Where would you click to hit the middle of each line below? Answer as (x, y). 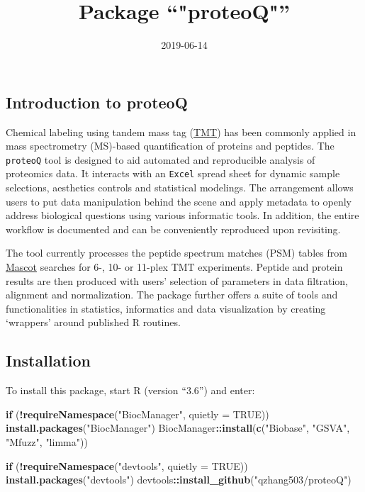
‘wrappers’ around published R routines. (93, 322)
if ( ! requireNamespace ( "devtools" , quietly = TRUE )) (127, 465)
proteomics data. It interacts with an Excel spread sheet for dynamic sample (173, 173)
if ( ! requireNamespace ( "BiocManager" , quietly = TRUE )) (137, 414)
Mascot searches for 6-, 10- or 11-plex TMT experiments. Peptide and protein (174, 267)
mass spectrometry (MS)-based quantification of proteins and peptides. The (170, 146)
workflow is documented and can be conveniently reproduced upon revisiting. (173, 229)
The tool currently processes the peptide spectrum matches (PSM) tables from (176, 253)
